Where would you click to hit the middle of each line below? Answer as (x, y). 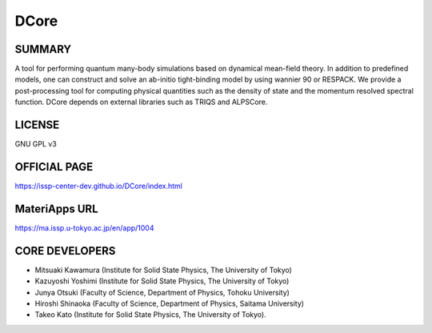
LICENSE (37, 125)
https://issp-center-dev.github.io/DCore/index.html (99, 186)
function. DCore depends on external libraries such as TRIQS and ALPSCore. (141, 102)
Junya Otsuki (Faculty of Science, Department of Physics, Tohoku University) (162, 292)
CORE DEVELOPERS (65, 251)
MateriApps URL (57, 209)
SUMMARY (43, 49)
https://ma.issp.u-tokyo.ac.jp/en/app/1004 (84, 227)
